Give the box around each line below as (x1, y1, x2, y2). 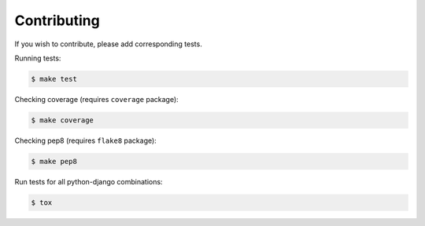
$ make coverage (31, 115, 94, 125)
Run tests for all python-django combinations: (14, 177, 163, 186)
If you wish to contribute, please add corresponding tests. (14, 39, 202, 49)
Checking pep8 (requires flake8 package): (14, 136, 157, 145)
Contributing (14, 12, 100, 29)
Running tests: (14, 53, 61, 63)
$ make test (31, 75, 78, 83)
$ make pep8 (31, 157, 78, 166)
